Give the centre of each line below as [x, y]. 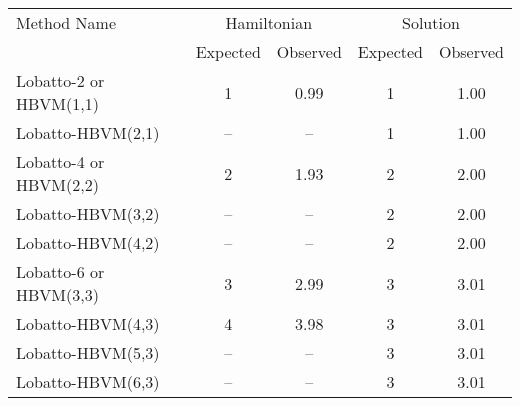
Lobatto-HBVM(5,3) [88, 352]
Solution [431, 22]
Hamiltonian [269, 22]
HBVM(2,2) [57, 184]
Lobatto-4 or [60, 161]
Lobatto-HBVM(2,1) [88, 132]
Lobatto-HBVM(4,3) [88, 323]
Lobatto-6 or [60, 271]
